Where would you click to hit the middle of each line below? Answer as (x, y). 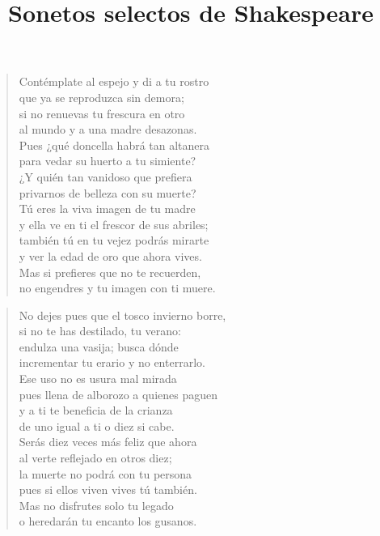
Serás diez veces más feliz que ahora (108, 442)
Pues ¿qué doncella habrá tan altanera (114, 145)
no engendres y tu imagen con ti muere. (117, 288)
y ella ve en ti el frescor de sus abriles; (114, 224)
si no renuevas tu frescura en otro (102, 113)
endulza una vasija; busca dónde (99, 346)
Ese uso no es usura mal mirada (98, 379)
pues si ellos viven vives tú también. (108, 489)
